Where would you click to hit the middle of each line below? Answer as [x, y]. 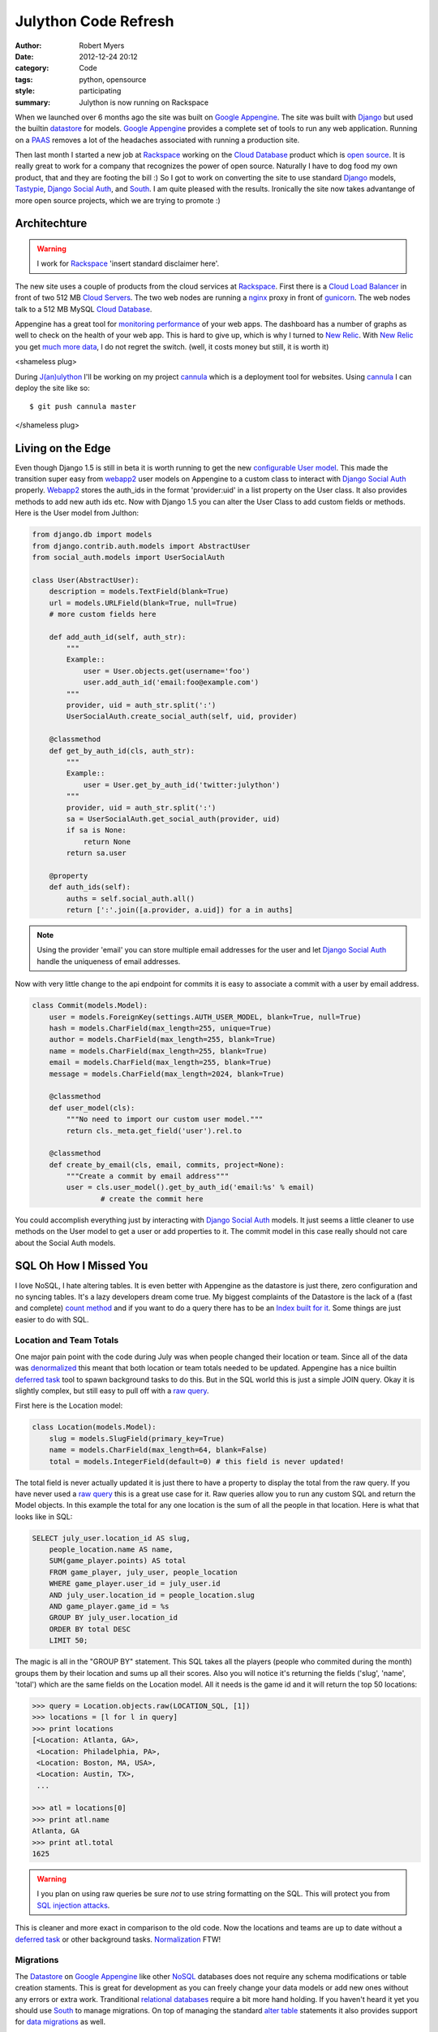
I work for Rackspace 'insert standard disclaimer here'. [128, 263]
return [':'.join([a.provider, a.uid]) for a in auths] [180, 910]
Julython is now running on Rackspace [144, 102]
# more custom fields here [103, 614]
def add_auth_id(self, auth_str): [118, 637]
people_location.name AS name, [111, 1550]
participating [100, 91]
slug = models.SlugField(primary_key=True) [137, 1438]
